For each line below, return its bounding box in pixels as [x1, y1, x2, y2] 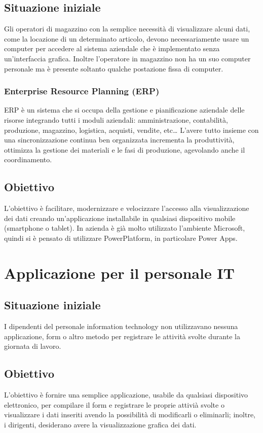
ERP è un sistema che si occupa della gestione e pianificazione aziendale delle [4, 104, 245, 115]
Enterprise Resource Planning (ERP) [4, 85, 160, 97]
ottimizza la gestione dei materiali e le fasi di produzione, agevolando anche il [4, 144, 245, 155]
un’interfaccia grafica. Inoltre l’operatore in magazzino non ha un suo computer [4, 53, 251, 63]
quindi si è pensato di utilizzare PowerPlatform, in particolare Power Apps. [4, 232, 238, 243]
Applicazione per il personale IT [4, 262, 235, 283]
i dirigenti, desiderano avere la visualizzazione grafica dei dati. [4, 419, 197, 429]
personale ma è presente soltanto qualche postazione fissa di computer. [4, 63, 223, 74]
